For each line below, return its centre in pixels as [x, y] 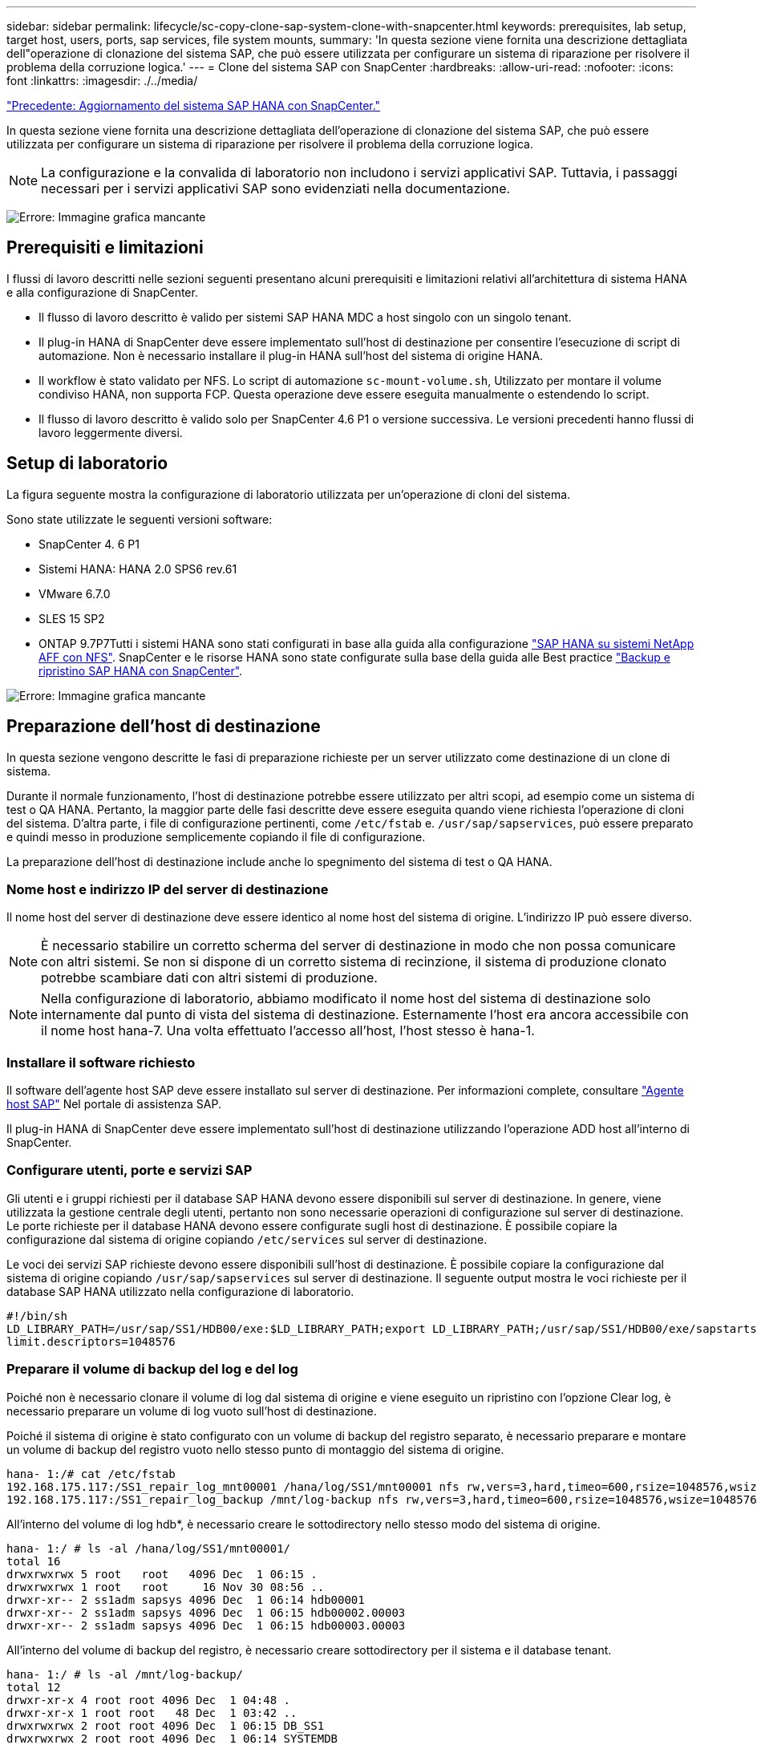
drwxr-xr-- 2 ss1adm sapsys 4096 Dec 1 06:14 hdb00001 [186, 1599]
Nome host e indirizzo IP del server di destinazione [168, 889]
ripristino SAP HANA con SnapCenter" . [141, 670]
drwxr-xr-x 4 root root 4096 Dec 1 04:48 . [149, 1700]
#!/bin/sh [37, 1316]
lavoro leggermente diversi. [111, 432]
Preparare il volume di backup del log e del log [152, 1369]
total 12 [34, 1687]
